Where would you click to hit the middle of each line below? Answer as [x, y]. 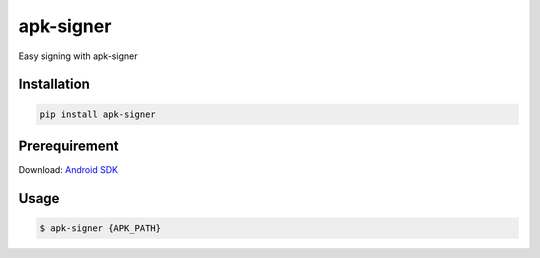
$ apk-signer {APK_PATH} [100, 228]
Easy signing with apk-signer [78, 56]
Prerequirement [68, 145]
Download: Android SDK [68, 170]
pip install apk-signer [98, 114]
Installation [54, 84]
